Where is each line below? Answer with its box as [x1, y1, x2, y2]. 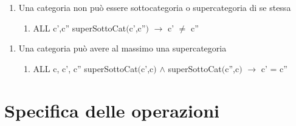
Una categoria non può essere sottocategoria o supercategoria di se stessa [18, 1, 291, 13]
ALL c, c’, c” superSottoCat [33, 62, 138, 75]
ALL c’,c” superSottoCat [33, 21, 126, 34]
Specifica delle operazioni [4, 98, 219, 122]
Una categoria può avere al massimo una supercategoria [18, 42, 227, 55]
